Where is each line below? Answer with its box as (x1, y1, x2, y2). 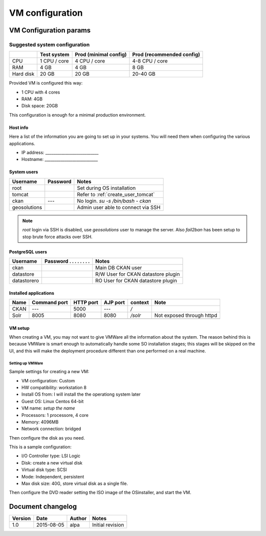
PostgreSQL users (9, 249, 47, 254)
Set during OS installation (77, 185, 136, 191)
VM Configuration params (9, 26, 91, 34)
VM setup (9, 325, 30, 331)
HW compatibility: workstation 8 (21, 384, 87, 390)
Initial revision (92, 522, 124, 529)
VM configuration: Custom (21, 378, 75, 383)
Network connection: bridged (21, 426, 81, 432)
